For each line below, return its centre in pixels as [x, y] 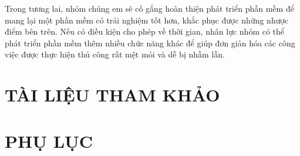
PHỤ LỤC [49, 140]
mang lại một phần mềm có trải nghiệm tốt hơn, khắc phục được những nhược [147, 20]
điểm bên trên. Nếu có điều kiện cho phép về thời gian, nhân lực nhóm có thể [145, 31]
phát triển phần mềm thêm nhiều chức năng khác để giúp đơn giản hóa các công [150, 43]
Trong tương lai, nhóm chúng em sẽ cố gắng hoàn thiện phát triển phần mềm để [149, 8]
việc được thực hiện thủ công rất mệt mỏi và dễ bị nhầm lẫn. [115, 54]
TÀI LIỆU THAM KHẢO [112, 95]
